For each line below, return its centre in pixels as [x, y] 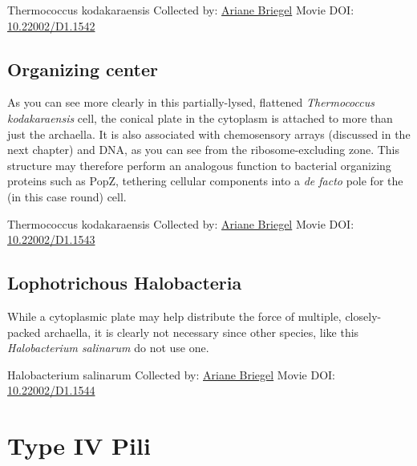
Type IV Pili [79, 446]
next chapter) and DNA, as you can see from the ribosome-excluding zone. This [204, 150]
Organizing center [83, 69]
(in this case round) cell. [67, 196]
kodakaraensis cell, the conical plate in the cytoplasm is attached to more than [200, 118]
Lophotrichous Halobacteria [125, 283]
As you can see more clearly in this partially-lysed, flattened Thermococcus [191, 102]
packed [24, 332]
